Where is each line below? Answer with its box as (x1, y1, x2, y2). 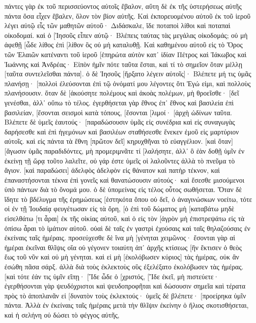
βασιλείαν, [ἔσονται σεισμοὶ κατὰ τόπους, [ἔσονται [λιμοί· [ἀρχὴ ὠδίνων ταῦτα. (4, 107, 232, 117)
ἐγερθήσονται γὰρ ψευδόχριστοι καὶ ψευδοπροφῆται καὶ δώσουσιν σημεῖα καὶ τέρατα (4, 281, 246, 291)
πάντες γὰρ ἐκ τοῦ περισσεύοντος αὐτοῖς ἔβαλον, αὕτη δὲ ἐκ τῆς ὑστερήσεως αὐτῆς (4, 1, 242, 11)
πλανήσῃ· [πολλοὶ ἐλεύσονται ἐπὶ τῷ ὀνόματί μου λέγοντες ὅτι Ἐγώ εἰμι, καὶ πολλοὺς (4, 78, 251, 88)
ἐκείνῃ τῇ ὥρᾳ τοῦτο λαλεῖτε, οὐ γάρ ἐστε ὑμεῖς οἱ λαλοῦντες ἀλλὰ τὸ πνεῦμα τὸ (4, 155, 235, 165)
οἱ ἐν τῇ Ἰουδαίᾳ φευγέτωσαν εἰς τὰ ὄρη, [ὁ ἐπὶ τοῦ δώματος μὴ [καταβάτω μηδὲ (4, 203, 234, 214)
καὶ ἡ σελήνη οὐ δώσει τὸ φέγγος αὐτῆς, (4, 310, 120, 320)
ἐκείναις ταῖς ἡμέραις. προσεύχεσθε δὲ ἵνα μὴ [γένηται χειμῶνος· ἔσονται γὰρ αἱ (4, 232, 235, 243)
